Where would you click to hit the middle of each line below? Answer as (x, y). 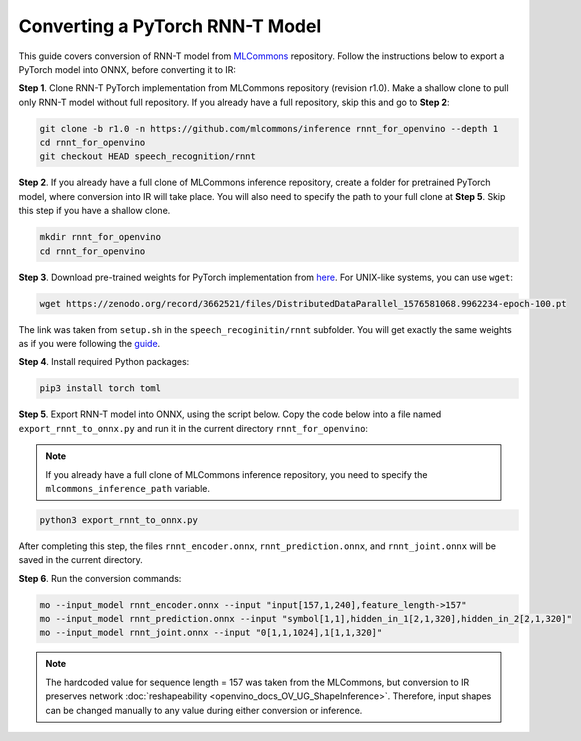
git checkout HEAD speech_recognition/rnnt (148, 156)
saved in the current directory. (81, 560)
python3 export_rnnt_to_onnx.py (119, 519)
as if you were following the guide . (89, 343)
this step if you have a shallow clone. (94, 211)
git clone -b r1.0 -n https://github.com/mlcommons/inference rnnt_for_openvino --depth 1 (269, 128)
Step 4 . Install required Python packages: (104, 362)
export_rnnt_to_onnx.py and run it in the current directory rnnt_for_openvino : (193, 428)
